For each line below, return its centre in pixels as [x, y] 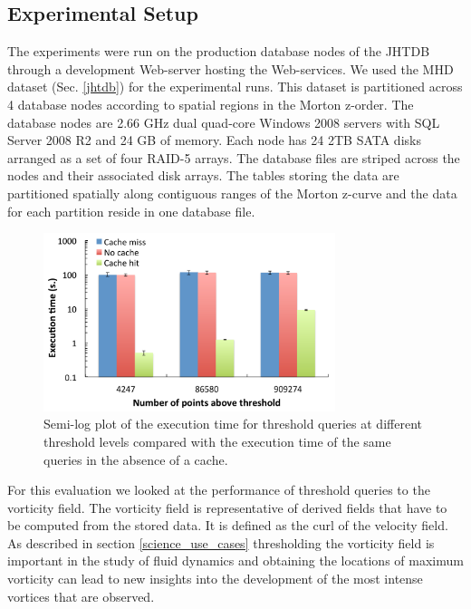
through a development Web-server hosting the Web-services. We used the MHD [231, 68]
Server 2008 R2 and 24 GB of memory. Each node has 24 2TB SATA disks [214, 140]
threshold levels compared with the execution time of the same [217, 441]
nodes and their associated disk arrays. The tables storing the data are [203, 175]
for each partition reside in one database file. [131, 211]
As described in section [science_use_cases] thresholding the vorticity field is [221, 542]
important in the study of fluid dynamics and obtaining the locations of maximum [235, 561]
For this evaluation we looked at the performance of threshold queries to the [219, 490]
